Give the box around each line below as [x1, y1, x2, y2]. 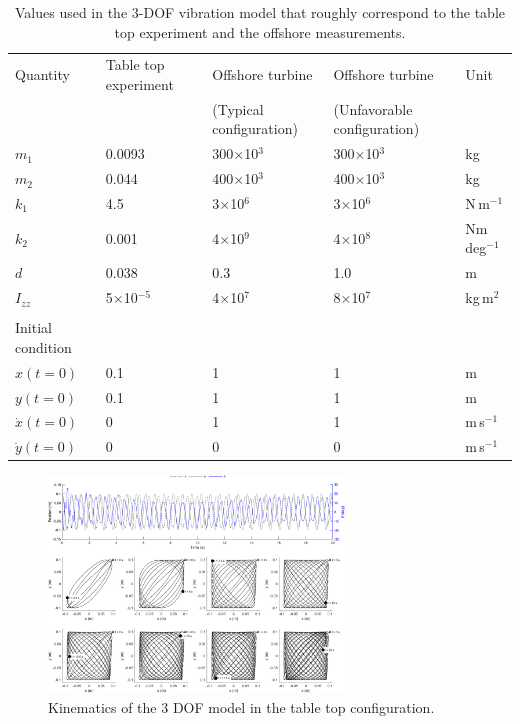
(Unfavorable [333, 98, 413, 119]
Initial [15, 317, 52, 338]
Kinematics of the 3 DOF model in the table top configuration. [48, 696, 435, 717]
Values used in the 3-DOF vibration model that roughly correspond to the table [14, 2, 506, 22]
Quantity [15, 64, 70, 85]
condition [15, 336, 72, 357]
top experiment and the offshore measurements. [114, 21, 406, 42]
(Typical [212, 98, 264, 119]
